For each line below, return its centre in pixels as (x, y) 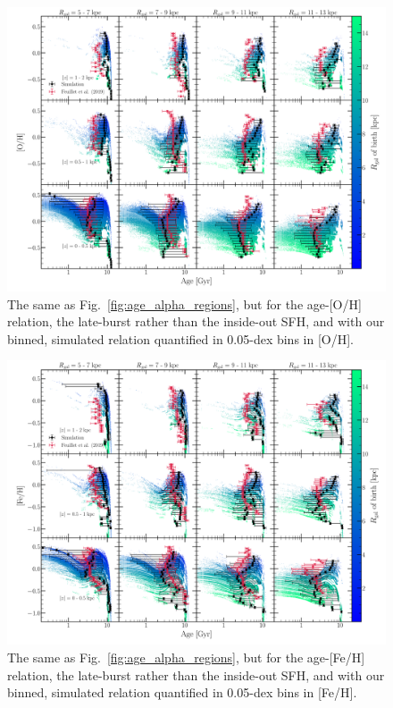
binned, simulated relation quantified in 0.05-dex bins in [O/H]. (180, 338)
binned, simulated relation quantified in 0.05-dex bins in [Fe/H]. (182, 692)
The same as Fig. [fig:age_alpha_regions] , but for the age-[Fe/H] (186, 657)
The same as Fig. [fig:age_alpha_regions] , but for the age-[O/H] (184, 303)
